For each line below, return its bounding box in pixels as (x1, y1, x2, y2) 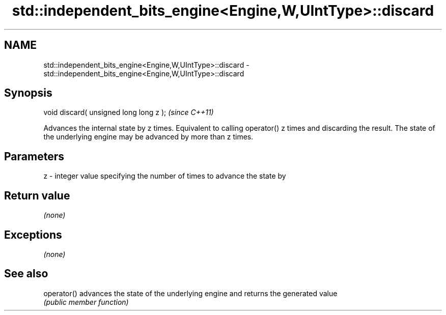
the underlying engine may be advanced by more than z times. (43, 132, 254, 141)
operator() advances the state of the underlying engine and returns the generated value (43, 289, 338, 298)
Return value (4, 189, 70, 202)
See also (4, 267, 48, 280)
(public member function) (43, 297, 129, 306)
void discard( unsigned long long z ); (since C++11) (43, 108, 214, 117)
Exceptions (4, 228, 62, 241)
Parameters (4, 150, 64, 163)
